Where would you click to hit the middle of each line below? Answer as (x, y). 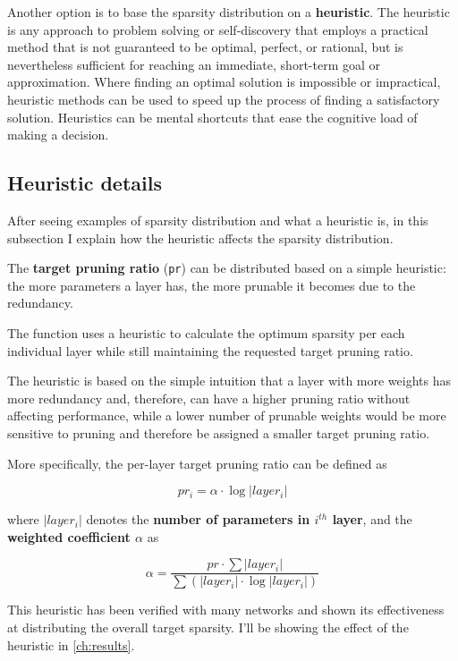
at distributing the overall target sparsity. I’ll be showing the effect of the (208, 627)
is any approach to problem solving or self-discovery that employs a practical (218, 29)
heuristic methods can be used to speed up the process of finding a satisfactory (224, 99)
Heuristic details (85, 183)
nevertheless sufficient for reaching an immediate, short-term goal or (194, 64)
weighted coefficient (69, 536)
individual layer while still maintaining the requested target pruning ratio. (210, 350)
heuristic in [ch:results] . (71, 644)
